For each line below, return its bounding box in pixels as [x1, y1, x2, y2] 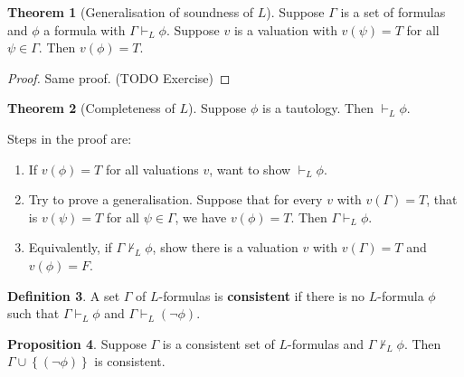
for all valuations [105, 159, 199, 178]
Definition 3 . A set [7, 286, 120, 305]
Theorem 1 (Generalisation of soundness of [7, 3, 254, 21]
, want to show [209, 159, 291, 178]
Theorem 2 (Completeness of [7, 99, 175, 118]
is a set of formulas [340, 3, 446, 21]
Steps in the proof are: [7, 128, 132, 147]
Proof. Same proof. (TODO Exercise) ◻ [7, 68, 231, 87]
